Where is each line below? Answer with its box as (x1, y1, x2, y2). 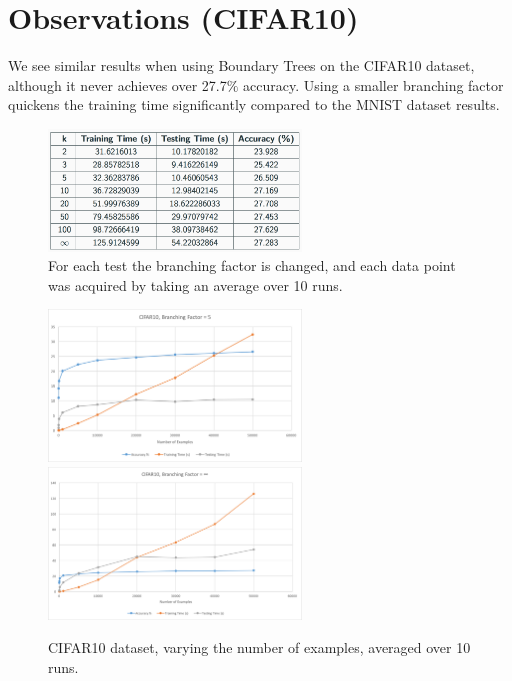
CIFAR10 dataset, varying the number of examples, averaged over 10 (48, 637, 471, 658)
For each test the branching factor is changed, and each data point (48, 255, 456, 276)
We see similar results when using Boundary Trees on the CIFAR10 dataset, (8, 55, 475, 76)
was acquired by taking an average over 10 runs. (48, 274, 343, 295)
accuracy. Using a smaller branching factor (243, 74, 504, 95)
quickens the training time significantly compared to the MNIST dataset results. (8, 94, 500, 115)
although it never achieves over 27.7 (8, 74, 227, 95)
